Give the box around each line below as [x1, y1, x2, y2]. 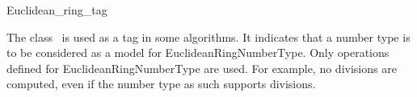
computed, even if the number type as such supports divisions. [6, 75, 316, 92]
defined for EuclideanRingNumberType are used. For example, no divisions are [6, 59, 397, 76]
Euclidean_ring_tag [6, 2, 107, 18]
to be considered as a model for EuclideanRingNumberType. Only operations [6, 44, 390, 61]
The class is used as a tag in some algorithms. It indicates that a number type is [6, 28, 411, 45]
